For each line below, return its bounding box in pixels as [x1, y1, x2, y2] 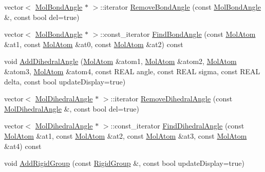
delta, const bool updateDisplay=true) [4, 76, 126, 87]
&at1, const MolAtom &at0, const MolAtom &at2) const [4, 38, 183, 49]
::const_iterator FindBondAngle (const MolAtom [100, 29, 256, 39]
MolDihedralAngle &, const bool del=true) [4, 103, 139, 114]
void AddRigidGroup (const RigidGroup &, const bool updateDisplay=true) [4, 158, 244, 168]
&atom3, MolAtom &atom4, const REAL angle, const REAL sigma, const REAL [4, 66, 260, 76]
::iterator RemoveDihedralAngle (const [110, 93, 233, 104]
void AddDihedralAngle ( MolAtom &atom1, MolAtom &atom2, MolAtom [4, 56, 237, 67]
